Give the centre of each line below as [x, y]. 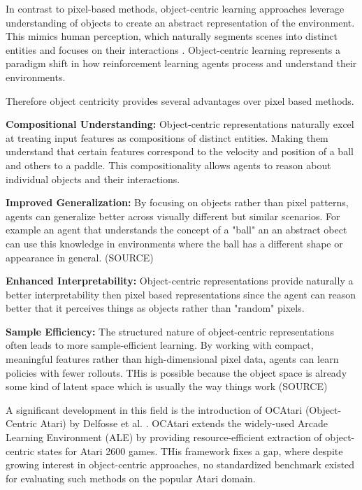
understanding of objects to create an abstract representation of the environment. [180, 22]
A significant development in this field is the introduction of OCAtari [154, 409]
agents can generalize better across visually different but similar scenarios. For [173, 216]
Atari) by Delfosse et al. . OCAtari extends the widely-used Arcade [184, 423]
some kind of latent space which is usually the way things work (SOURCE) [167, 386]
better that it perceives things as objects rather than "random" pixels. [155, 308]
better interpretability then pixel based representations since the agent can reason [181, 294]
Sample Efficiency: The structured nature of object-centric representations [170, 331]
